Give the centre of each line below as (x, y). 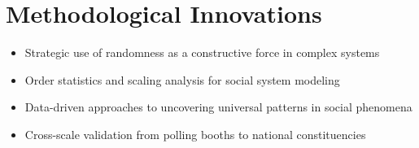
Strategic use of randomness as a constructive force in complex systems (202, 52)
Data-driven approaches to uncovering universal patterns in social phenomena (218, 107)
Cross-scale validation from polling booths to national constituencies (195, 134)
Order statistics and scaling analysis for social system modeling (182, 79)
